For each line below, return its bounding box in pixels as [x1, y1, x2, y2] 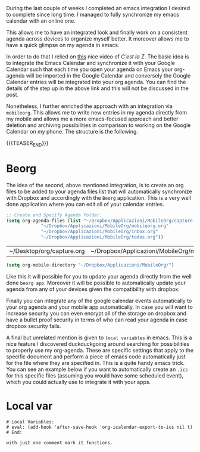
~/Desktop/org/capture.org [9, 247, 85, 255]
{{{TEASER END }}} [6, 140, 49, 148]
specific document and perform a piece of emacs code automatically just [6, 353, 186, 360]
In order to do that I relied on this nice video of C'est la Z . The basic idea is [6, 53, 189, 60]
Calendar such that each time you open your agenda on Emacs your [6, 66, 173, 73]
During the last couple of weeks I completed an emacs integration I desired [6, 5, 190, 11]
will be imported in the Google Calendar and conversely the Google [26, 72, 191, 79]
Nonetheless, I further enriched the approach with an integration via [6, 103, 173, 110]
